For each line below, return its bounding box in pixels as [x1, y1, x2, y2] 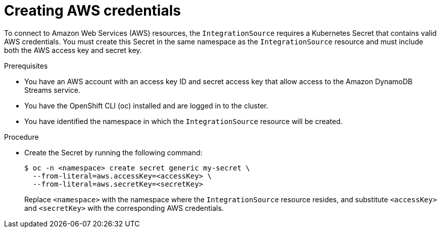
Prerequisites [4, 61, 48, 70]
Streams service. [24, 85, 80, 94]
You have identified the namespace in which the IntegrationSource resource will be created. [24, 117, 343, 126]
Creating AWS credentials [4, 2, 181, 19]
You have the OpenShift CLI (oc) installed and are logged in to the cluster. [24, 101, 268, 110]
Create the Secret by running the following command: [24, 148, 203, 157]
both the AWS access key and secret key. [4, 45, 142, 54]
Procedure [4, 132, 39, 141]
